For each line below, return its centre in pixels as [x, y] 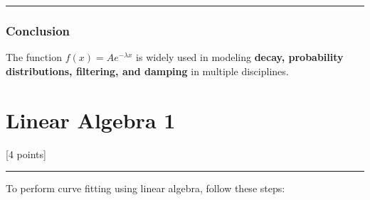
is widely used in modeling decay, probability [240, 57]
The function [34, 57]
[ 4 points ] [26, 154]
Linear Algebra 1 [91, 120]
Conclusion [38, 30]
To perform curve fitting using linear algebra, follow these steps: [146, 188]
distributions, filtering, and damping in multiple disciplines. [147, 71]
